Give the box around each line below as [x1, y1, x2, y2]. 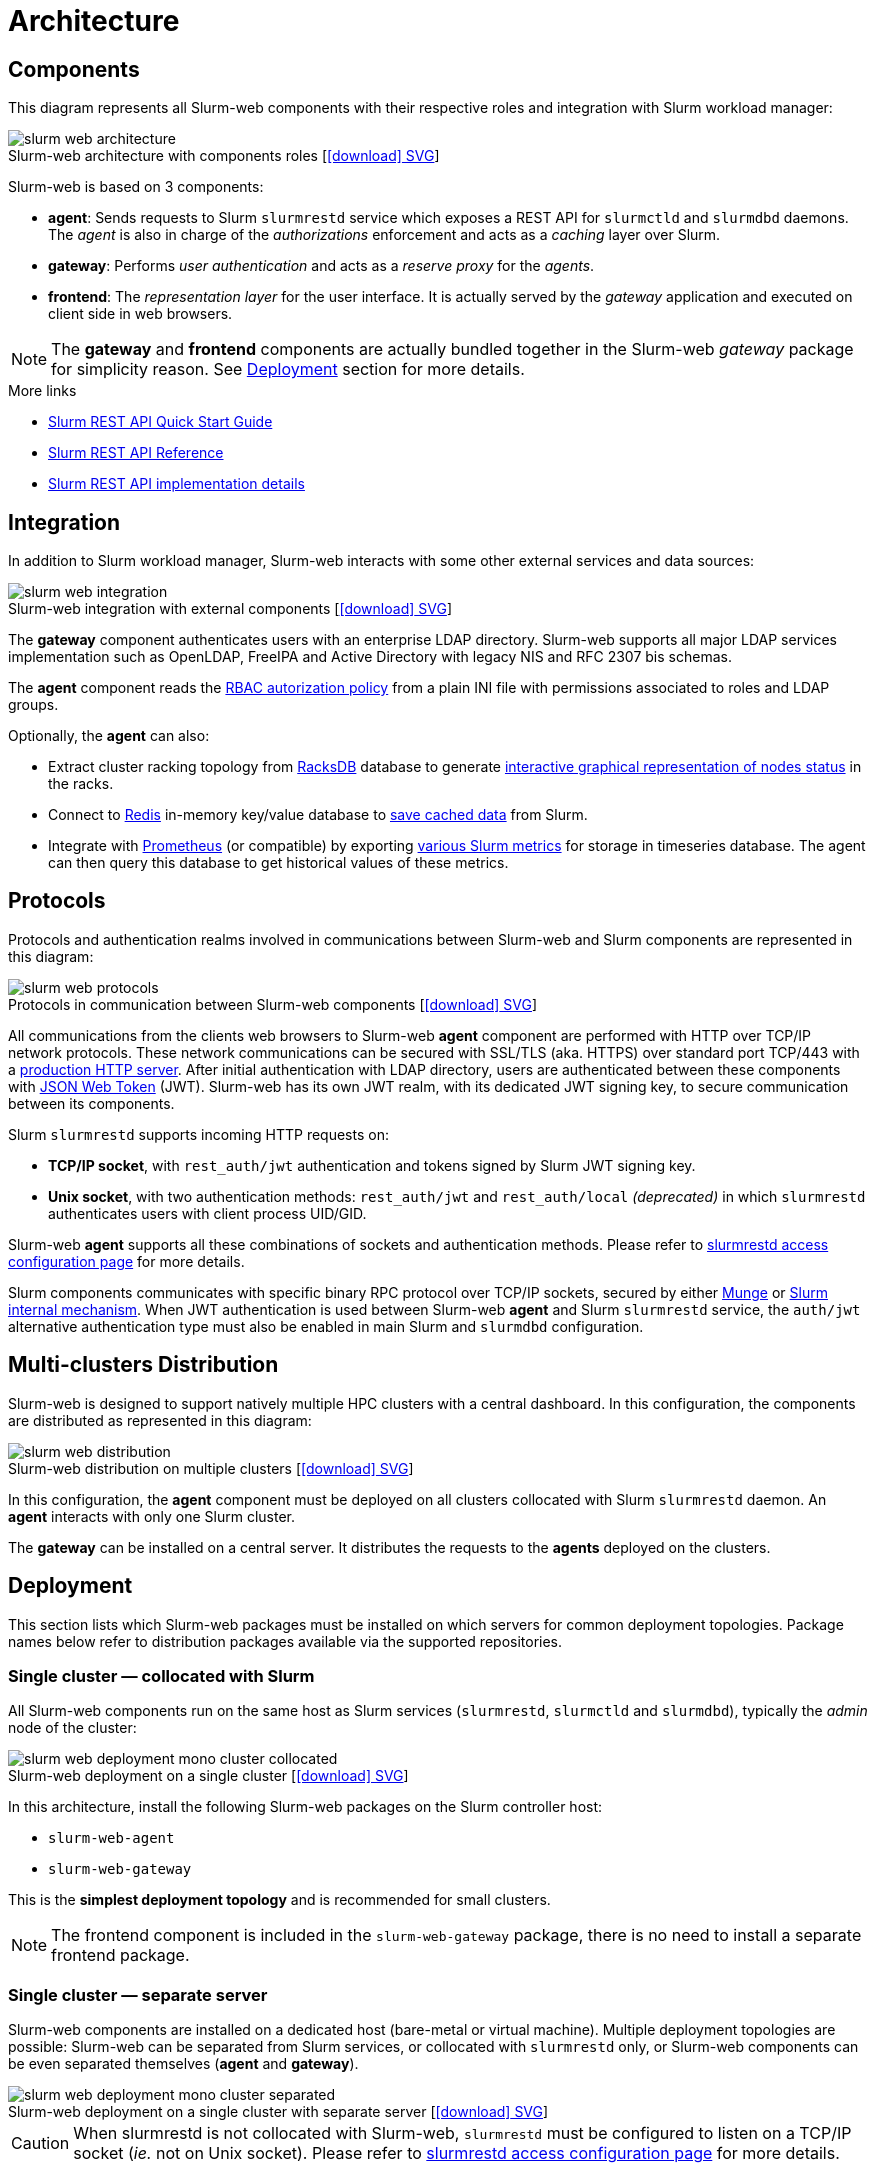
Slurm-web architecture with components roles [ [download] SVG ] [8, 147, 440, 165]
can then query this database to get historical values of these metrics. [48, 854, 509, 872]
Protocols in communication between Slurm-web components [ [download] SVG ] [8, 995, 538, 1013]
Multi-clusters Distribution [8, 1352, 279, 1378]
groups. [8, 696, 59, 714]
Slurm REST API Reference [48, 444, 224, 462]
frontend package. [51, 1945, 190, 1966]
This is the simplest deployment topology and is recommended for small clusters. [8, 1891, 551, 1909]
